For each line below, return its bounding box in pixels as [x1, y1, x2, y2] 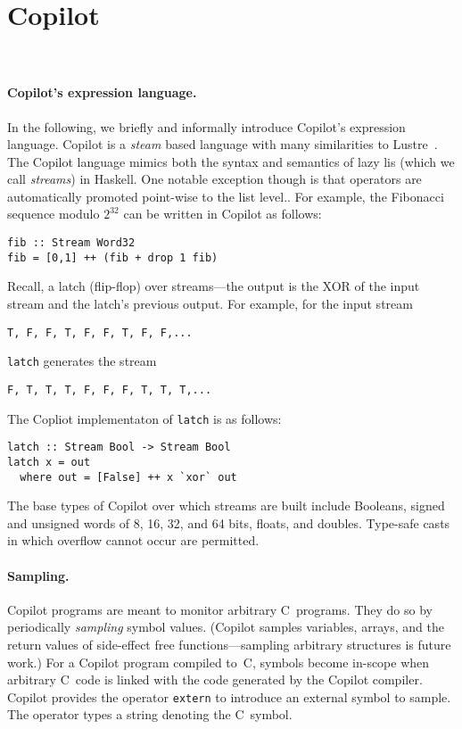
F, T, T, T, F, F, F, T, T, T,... [7, 383, 212, 396]
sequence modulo [7, 204, 100, 223]
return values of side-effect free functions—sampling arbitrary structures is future [7, 634, 451, 653]
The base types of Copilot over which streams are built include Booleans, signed [7, 496, 445, 515]
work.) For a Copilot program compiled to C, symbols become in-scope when [7, 652, 430, 671]
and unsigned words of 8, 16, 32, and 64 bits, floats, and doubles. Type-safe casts [7, 513, 450, 532]
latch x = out [7, 455, 91, 468]
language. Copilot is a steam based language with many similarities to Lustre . [7, 135, 438, 153]
